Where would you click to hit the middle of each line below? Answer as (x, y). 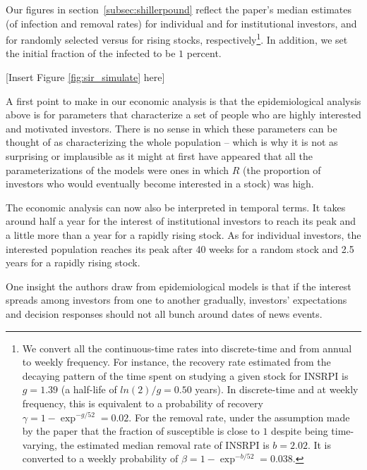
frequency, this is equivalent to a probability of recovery (143, 403)
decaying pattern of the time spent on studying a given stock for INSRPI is (185, 375)
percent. (204, 53)
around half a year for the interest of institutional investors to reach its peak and (181, 221)
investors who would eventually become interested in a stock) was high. (160, 184)
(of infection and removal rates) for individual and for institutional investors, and (181, 23)
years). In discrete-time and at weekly (277, 389)
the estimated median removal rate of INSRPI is (165, 444)
